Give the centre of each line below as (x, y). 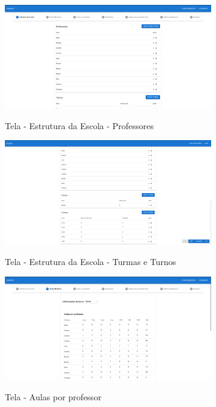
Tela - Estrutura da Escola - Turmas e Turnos (91, 262)
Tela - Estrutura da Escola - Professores (79, 125)
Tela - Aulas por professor (53, 397)
